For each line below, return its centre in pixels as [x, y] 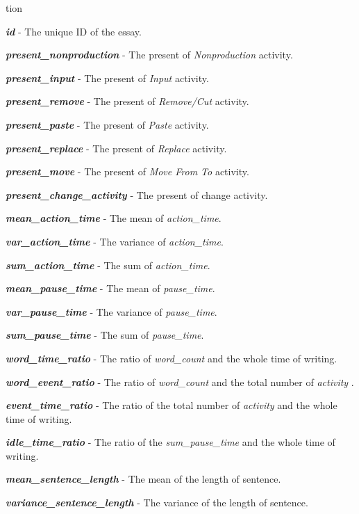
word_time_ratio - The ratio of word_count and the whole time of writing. [172, 358]
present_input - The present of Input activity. [107, 78]
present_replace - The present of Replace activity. [116, 148]
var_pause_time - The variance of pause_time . [111, 311]
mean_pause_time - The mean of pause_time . [110, 288]
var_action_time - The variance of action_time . [115, 241]
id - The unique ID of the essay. [74, 31]
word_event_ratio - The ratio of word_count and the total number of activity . [180, 382]
